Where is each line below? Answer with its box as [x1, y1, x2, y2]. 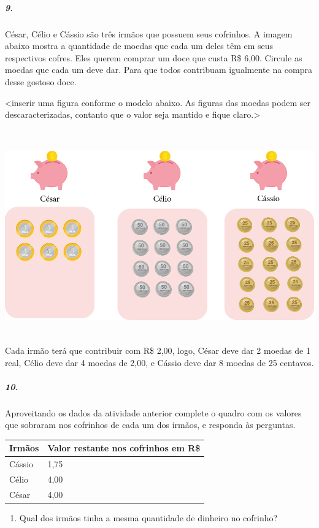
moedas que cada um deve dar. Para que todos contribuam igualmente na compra [5, 63, 312, 76]
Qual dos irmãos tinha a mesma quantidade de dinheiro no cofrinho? [19, 511, 278, 524]
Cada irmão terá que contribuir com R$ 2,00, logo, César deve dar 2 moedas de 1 [5, 343, 310, 356]
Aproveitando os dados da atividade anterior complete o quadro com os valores [5, 406, 302, 419]
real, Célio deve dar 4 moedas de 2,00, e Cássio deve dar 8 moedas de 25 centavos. [5, 356, 314, 369]
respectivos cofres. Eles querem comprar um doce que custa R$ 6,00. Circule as [5, 51, 302, 64]
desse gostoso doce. [5, 75, 77, 88]
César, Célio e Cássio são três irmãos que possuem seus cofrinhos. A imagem [5, 27, 293, 40]
